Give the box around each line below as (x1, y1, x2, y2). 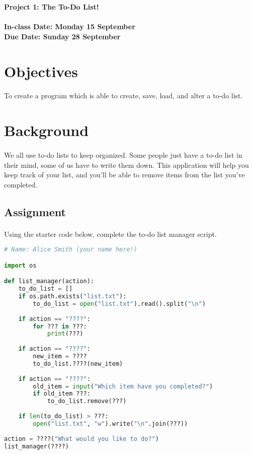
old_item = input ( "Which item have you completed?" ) (33, 382, 213, 390)
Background (4, 120, 89, 141)
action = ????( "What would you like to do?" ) (4, 435, 159, 442)
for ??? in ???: (33, 322, 87, 330)
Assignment (4, 204, 66, 219)
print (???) (47, 330, 83, 338)
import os (4, 262, 37, 269)
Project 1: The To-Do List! (4, 2, 99, 12)
